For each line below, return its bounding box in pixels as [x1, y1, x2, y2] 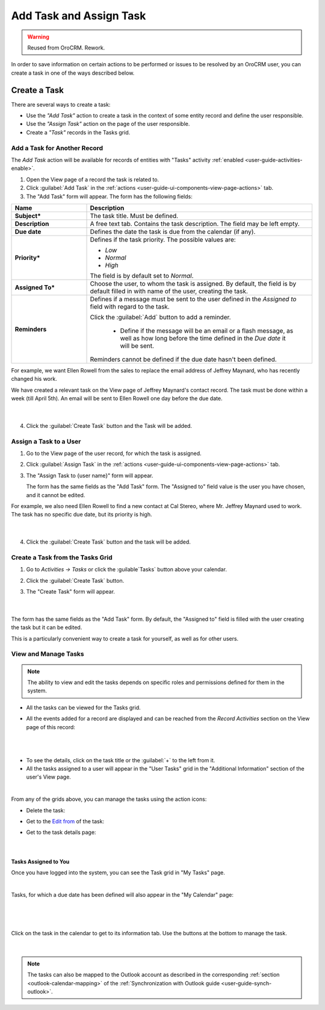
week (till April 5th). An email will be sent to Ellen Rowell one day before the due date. [11, 395, 223, 402]
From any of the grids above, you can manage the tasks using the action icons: [11, 795, 207, 803]
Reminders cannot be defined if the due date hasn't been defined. [90, 355, 277, 363]
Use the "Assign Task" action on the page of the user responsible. [26, 121, 190, 128]
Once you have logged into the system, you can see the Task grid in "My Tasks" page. [11, 869, 226, 876]
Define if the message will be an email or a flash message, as [120, 326, 294, 334]
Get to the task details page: [26, 829, 96, 836]
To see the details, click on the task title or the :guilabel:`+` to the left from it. [26, 756, 215, 764]
